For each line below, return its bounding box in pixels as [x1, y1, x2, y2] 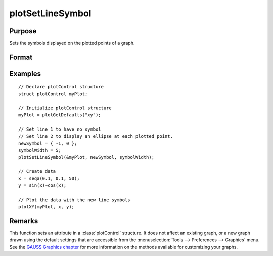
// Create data [18, 169, 56, 174]
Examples [9, 69, 41, 78]
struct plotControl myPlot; [18, 91, 88, 97]
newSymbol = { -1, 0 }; [18, 140, 77, 146]
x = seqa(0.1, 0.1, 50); [18, 175, 80, 181]
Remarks [9, 217, 38, 225]
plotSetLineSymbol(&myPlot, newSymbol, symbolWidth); [18, 154, 154, 160]
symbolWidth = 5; [18, 148, 61, 153]
